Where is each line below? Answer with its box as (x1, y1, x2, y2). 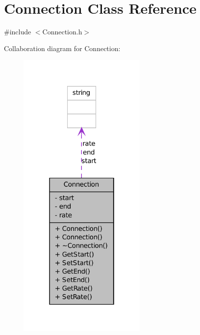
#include (4, 27, 31, 37)
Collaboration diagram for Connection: (4, 43, 121, 53)
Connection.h (42, 27, 82, 37)
